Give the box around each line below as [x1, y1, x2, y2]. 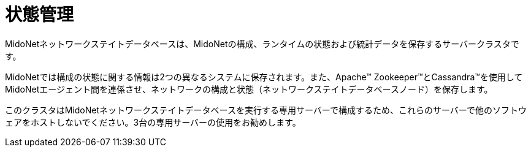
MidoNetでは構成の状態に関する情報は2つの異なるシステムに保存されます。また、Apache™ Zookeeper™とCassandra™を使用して [5, 71, 523, 82]
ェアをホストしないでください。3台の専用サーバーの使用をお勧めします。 [5, 116, 301, 127]
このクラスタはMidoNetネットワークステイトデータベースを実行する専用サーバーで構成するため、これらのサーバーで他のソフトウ [5, 104, 527, 115]
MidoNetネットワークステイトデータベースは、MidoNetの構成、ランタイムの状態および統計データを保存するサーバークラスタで [5, 38, 519, 49]
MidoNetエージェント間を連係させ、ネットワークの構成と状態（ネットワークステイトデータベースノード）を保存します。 [5, 83, 493, 94]
